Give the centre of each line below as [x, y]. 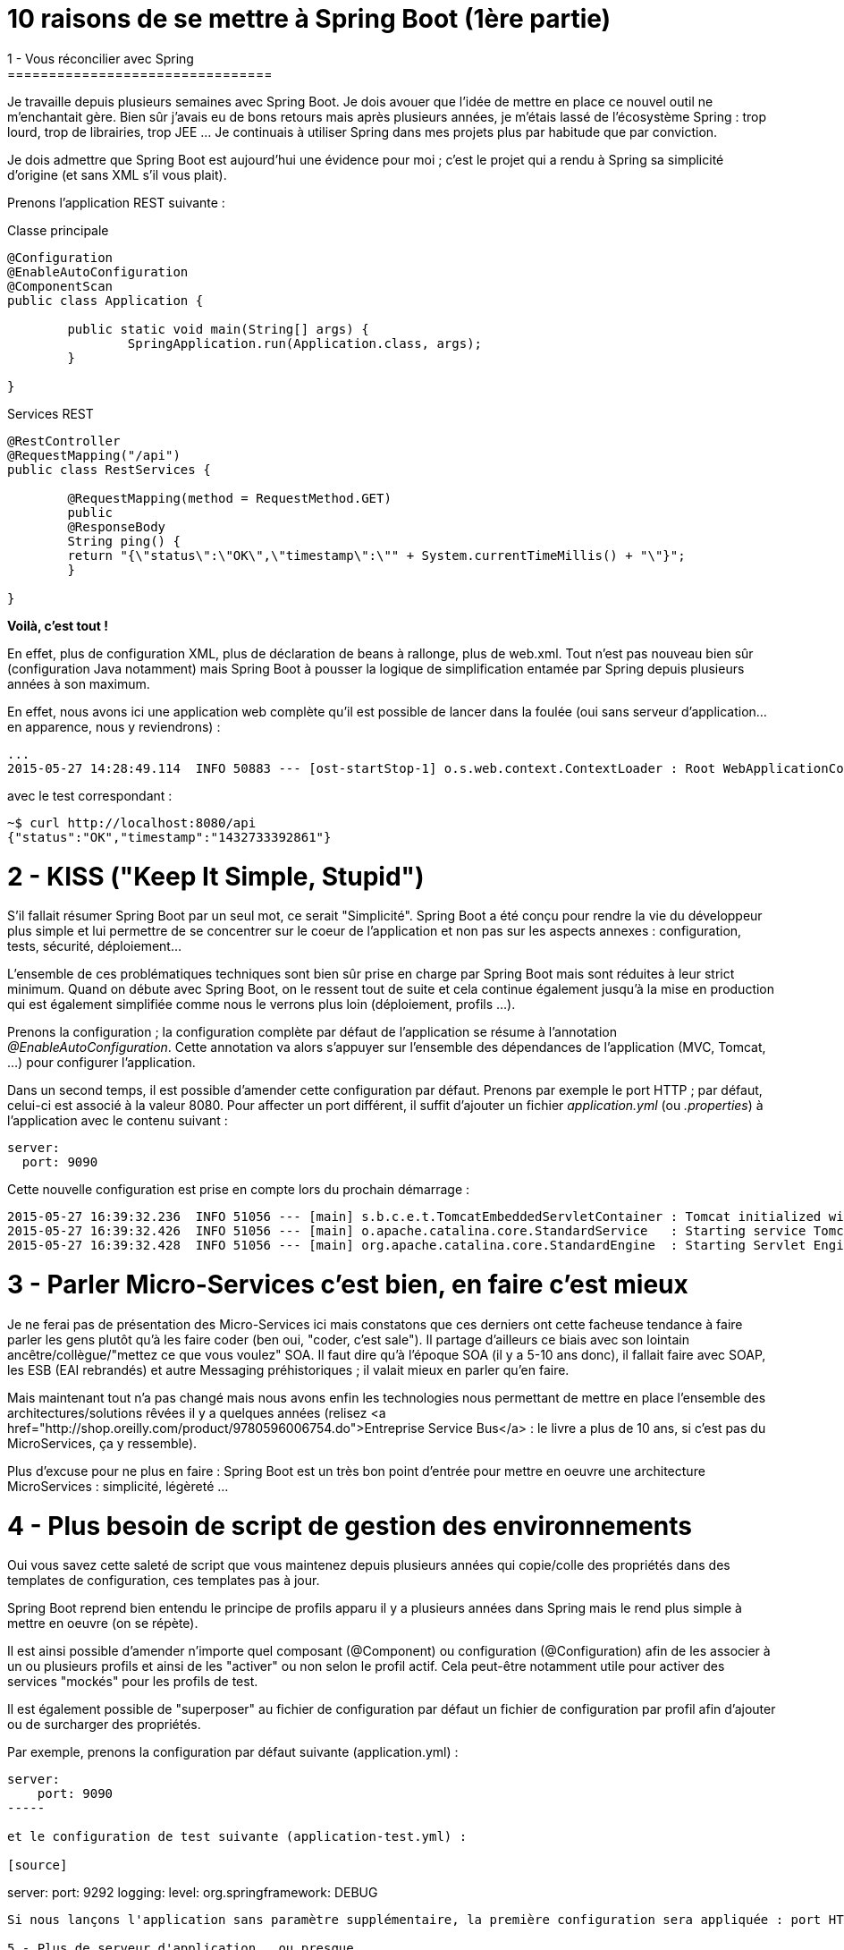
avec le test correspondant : [90, 795]
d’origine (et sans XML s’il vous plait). [117, 174]
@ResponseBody [117, 526]
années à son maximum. [79, 683]
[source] [38, 1865]
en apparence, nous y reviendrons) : [114, 726]
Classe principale [58, 230]
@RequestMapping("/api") [94, 455]
